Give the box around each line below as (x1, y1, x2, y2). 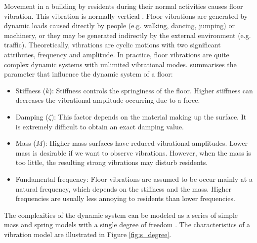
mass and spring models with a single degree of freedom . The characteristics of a (4, 219, 251, 230)
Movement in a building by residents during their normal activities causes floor (4, 1, 243, 11)
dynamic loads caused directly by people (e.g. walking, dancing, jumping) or (4, 20, 235, 31)
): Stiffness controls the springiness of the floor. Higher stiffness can (49, 85, 253, 95)
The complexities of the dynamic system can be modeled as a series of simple (4, 209, 238, 220)
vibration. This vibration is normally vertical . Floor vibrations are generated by (4, 10, 248, 21)
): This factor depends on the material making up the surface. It (51, 111, 247, 121)
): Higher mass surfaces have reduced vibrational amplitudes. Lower (43, 138, 248, 148)
